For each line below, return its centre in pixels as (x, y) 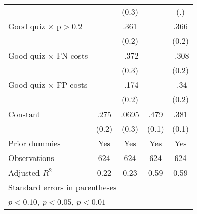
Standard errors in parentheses (63, 187)
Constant (24, 114)
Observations (31, 158)
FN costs (72, 55)
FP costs (72, 85)
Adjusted (24, 172)
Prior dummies (34, 143)
